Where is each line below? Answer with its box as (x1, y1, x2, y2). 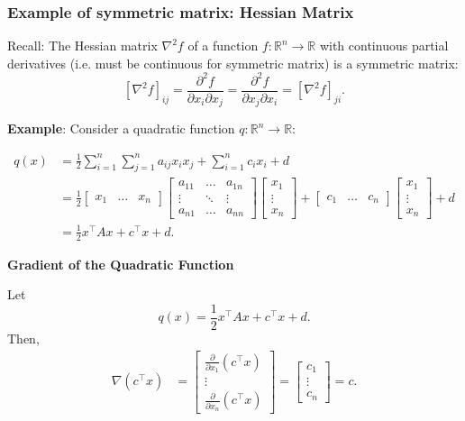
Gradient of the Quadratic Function (7, 254, 234, 273)
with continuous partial (319, 36, 449, 55)
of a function (187, 36, 259, 55)
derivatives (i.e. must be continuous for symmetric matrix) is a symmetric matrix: (7, 53, 459, 72)
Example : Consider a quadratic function (7, 119, 235, 138)
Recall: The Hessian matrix (7, 36, 158, 55)
